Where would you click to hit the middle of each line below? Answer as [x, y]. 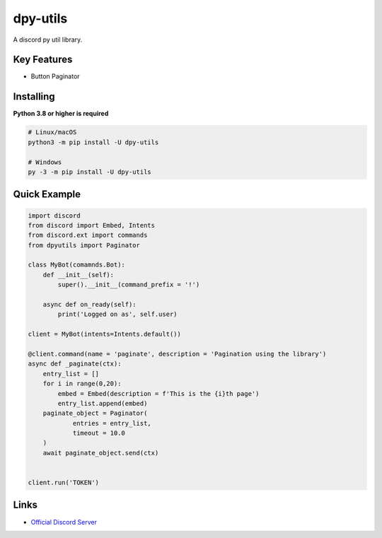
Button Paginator [56, 76]
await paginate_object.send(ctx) [101, 453]
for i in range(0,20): [82, 384]
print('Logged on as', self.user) [117, 314]
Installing [34, 97]
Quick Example [47, 194]
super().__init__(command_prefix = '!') [129, 285]
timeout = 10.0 [99, 433]
